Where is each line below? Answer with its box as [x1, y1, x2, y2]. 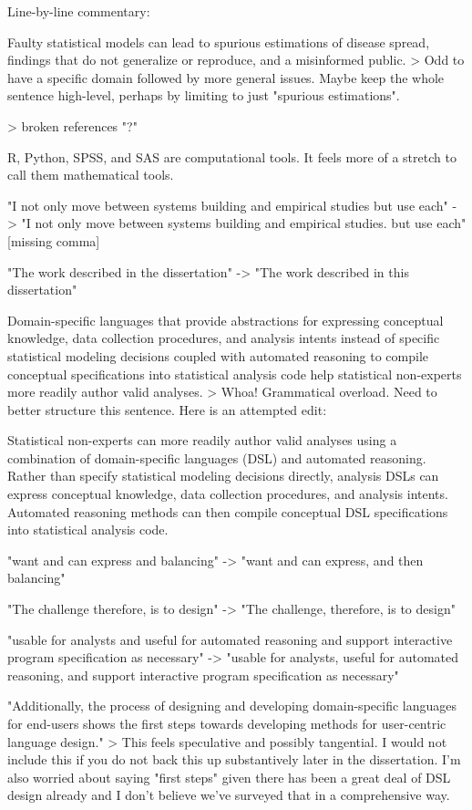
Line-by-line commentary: [7, 2, 150, 20]
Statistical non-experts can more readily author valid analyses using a [7, 431, 397, 450]
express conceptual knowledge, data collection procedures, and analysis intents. [7, 484, 448, 504]
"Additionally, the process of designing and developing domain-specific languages [7, 696, 457, 715]
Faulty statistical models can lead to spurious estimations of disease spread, [7, 32, 430, 51]
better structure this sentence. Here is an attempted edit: [7, 400, 327, 419]
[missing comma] [7, 231, 100, 250]
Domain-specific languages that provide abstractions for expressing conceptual [7, 310, 444, 329]
